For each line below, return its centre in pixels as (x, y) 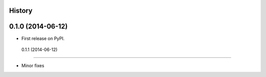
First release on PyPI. (43, 38)
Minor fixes (33, 66)
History (21, 11)
